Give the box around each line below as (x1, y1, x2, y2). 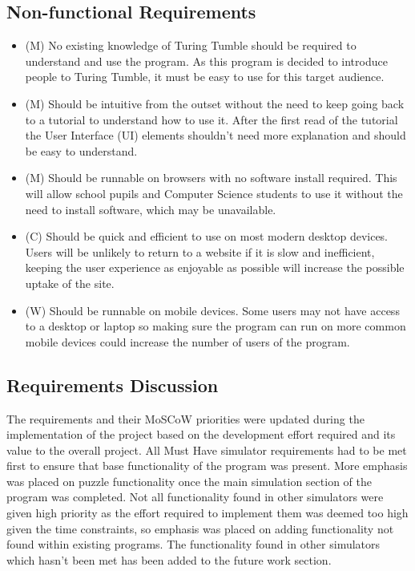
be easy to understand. (25, 142, 138, 159)
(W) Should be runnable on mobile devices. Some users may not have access (25, 302, 400, 318)
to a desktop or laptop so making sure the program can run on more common (25, 318, 406, 334)
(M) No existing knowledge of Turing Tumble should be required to (25, 37, 357, 54)
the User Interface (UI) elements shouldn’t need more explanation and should (25, 127, 406, 144)
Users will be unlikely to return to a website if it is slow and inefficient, (25, 243, 375, 260)
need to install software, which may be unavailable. (25, 200, 276, 217)
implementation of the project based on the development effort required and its (6, 426, 396, 443)
